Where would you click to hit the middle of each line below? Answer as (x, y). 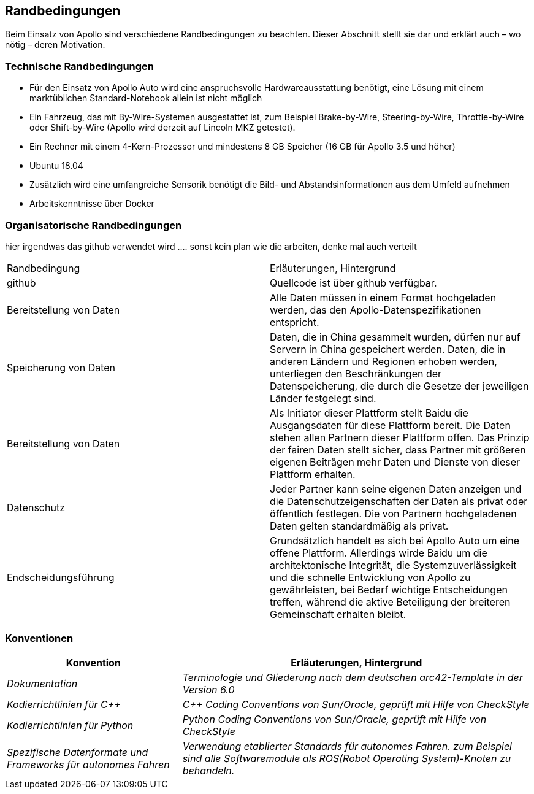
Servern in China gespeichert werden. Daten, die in (388, 349)
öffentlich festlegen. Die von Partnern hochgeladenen (393, 513)
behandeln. (208, 770)
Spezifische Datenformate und (78, 752)
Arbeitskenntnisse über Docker (92, 204)
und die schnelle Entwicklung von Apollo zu (370, 577)
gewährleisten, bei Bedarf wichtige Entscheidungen (389, 589)
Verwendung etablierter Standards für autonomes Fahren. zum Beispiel (347, 746)
